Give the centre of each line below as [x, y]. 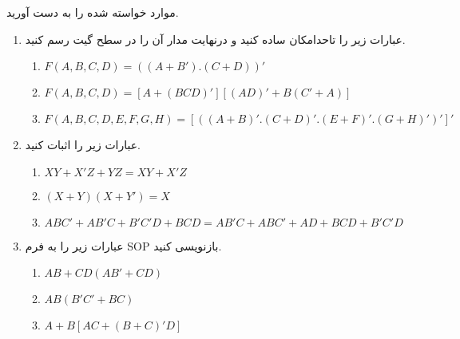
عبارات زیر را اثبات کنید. [83, 145]
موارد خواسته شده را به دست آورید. [93, 12]
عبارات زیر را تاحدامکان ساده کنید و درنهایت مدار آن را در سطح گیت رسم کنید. [215, 39]
